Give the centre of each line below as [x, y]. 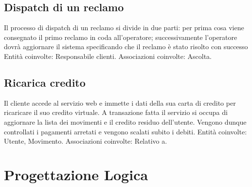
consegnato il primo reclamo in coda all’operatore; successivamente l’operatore [121, 37]
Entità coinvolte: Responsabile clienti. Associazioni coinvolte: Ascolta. [108, 56]
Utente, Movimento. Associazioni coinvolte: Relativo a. [86, 141]
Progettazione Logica [76, 174]
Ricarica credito [45, 82]
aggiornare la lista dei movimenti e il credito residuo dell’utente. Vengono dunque [125, 122]
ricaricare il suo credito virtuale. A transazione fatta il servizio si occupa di [116, 112]
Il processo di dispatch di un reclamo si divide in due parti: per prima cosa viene [124, 28]
